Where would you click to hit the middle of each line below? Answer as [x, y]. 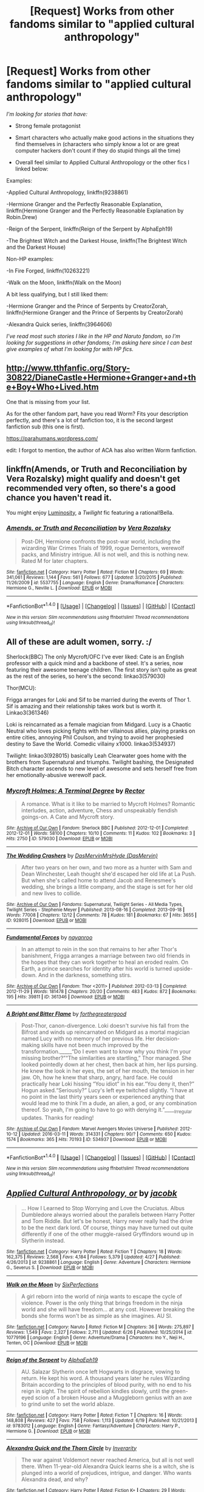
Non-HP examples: [30, 259]
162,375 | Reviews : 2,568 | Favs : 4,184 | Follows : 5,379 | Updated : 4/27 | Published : [93, 1257]
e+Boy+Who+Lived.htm [53, 387]
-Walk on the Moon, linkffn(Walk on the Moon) [64, 282]
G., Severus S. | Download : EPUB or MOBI [50, 1267]
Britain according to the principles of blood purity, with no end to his [106, 1384]
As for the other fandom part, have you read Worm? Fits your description [97, 413]
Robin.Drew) [22, 217]
